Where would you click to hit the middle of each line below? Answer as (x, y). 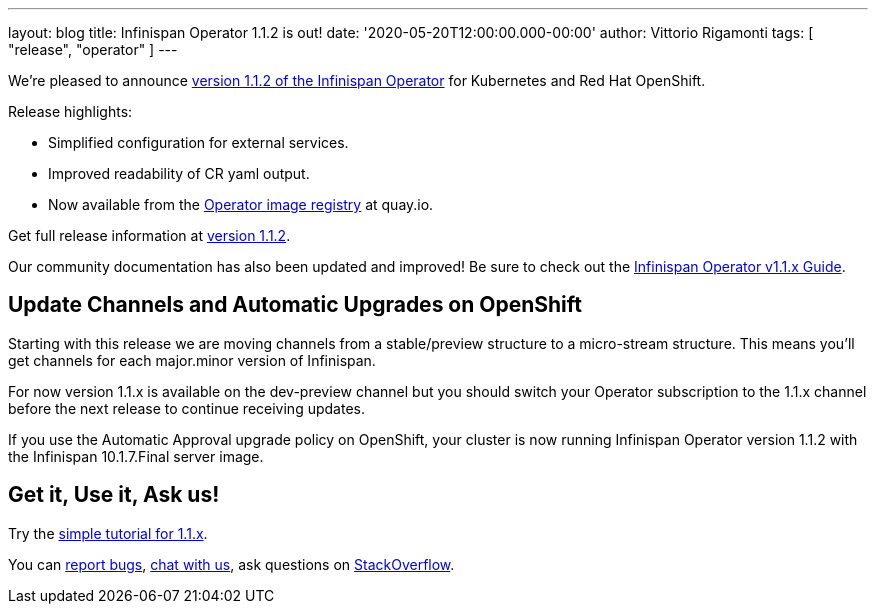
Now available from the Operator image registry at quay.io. (241, 204)
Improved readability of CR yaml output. (179, 173)
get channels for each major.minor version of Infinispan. (192, 360)
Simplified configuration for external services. (198, 142)
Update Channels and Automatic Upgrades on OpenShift (295, 305)
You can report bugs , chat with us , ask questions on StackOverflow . (231, 564)
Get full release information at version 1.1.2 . (149, 235)
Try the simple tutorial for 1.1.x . (108, 533)
